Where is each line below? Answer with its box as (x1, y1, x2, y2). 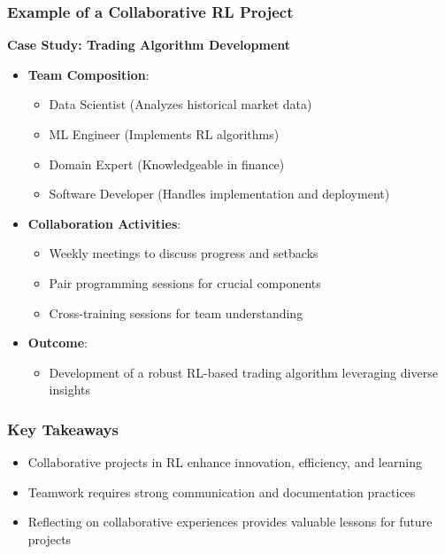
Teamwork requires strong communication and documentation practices (27, 482, 416, 501)
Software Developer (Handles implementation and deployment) (49, 184, 390, 203)
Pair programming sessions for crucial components (49, 273, 321, 292)
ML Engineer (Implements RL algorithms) (49, 125, 280, 143)
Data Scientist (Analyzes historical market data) (49, 95, 312, 113)
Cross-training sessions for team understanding (49, 303, 303, 322)
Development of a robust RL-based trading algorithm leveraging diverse (49, 363, 438, 381)
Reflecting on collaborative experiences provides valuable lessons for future (27, 512, 433, 531)
